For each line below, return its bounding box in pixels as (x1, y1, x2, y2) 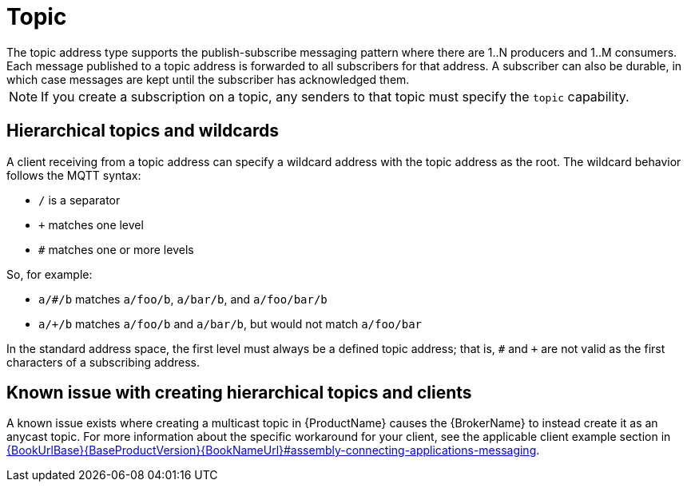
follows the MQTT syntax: (6, 168, 141, 182)
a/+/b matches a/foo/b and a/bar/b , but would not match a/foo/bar (38, 316, 423, 331)
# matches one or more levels (38, 242, 194, 256)
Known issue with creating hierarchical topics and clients (6, 383, 472, 403)
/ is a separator (38, 192, 121, 207)
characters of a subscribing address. (6, 355, 200, 369)
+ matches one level (38, 217, 144, 232)
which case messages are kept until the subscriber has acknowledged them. (6, 72, 410, 86)
